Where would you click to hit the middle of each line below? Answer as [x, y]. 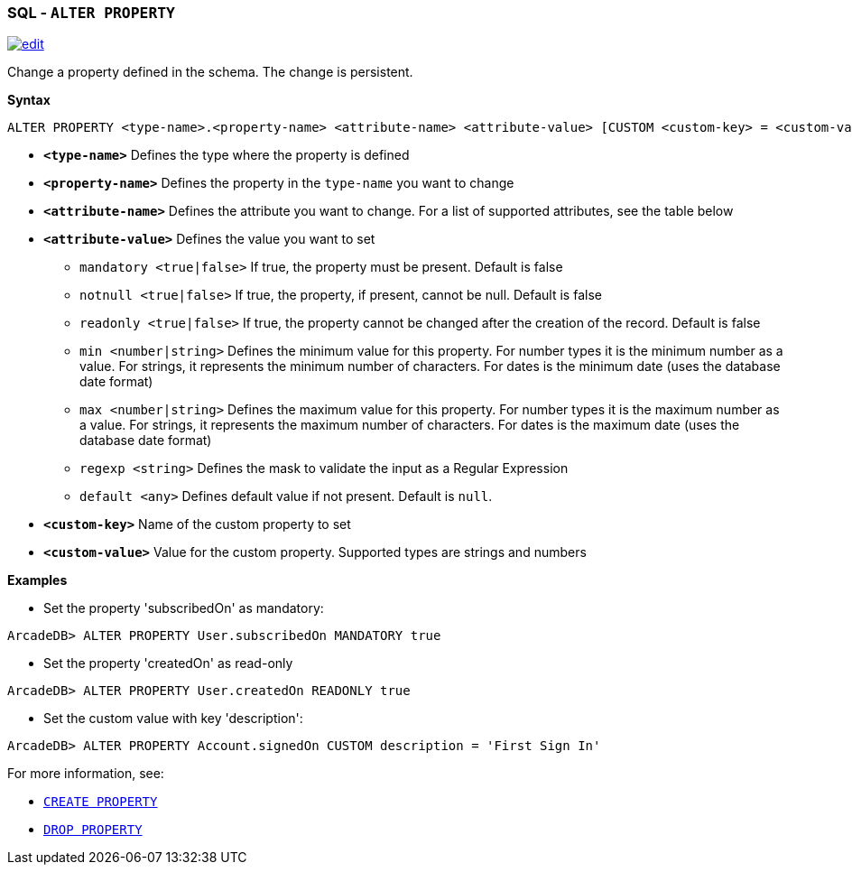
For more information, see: [86, 774]
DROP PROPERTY [93, 830]
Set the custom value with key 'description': [173, 719]
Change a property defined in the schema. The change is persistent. [210, 72]
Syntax [29, 100]
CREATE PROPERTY [101, 802]
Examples [37, 580]
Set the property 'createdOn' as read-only [168, 663]
